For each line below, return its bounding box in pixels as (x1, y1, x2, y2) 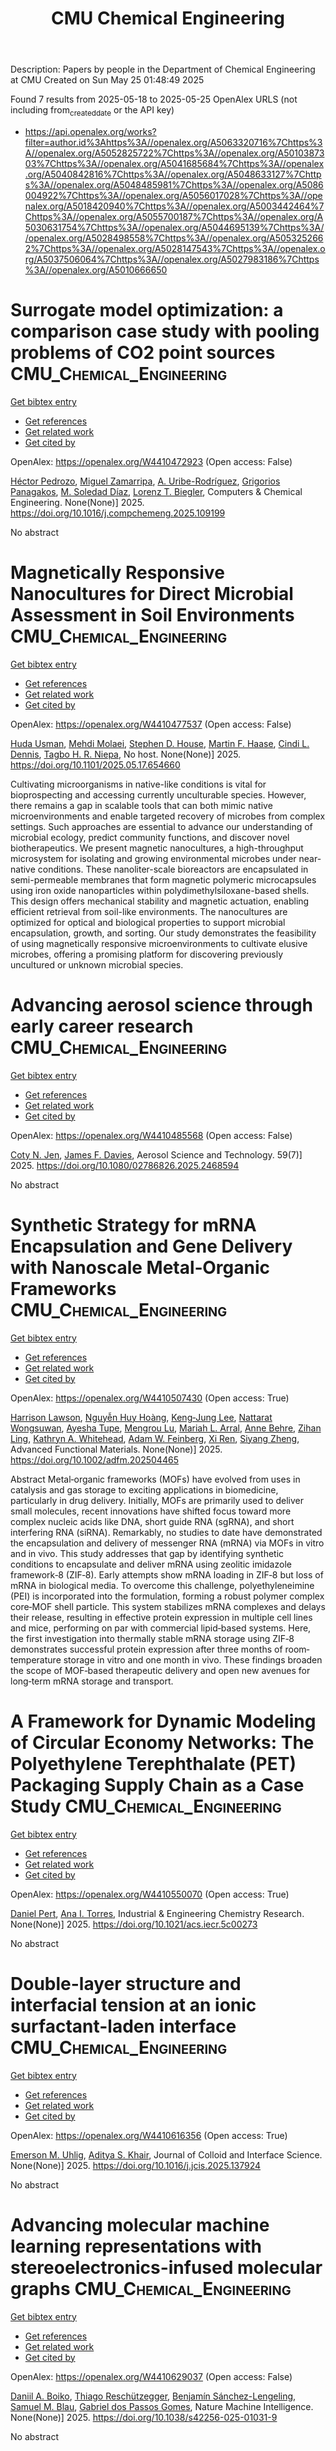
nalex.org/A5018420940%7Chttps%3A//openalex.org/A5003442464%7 (24, 200, 325, 212)
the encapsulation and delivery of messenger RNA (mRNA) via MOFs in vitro (10, 1537, 325, 1549)
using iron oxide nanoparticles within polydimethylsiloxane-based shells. (10, 884, 310, 896)
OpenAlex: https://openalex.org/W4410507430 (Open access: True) (10, 1392, 290, 1404)
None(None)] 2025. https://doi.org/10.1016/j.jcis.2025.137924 (10, 2159, 262, 2171)
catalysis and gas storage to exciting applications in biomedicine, (10, 1483, 279, 1496)
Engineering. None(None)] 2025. (10, 496, 145, 508)
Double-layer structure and (10, 1972, 242, 1995)
